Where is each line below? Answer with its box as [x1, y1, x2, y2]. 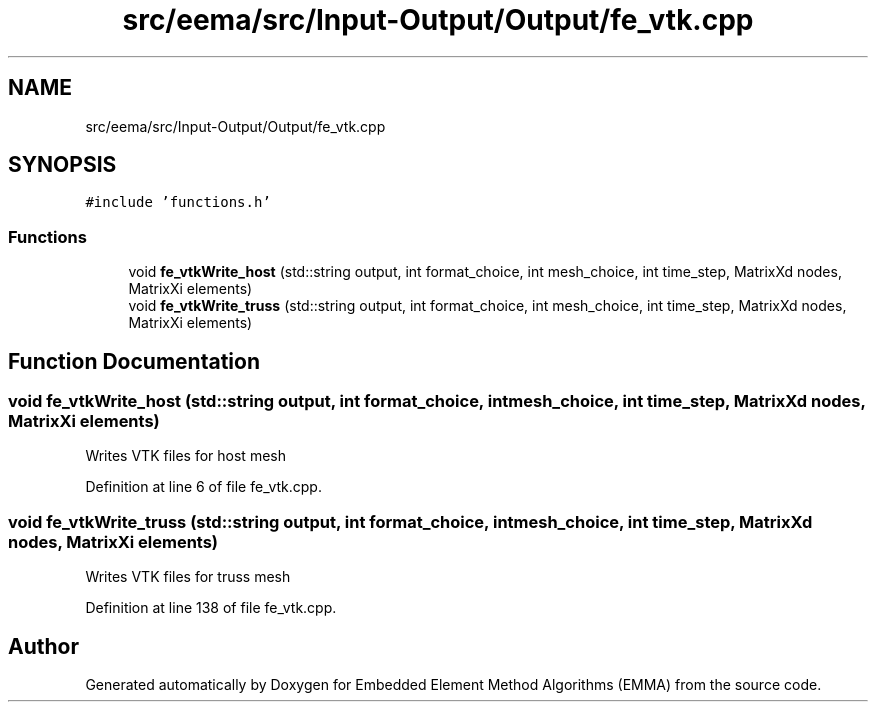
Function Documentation [8, 348, 260, 374]
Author [8, 633, 79, 659]
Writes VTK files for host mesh [85, 447, 286, 465]
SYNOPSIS [8, 152, 117, 178]
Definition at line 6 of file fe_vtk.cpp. [85, 478, 322, 496]
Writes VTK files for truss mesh [85, 568, 291, 586]
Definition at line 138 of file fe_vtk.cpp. [85, 599, 337, 617]
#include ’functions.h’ [85, 194, 271, 211]
